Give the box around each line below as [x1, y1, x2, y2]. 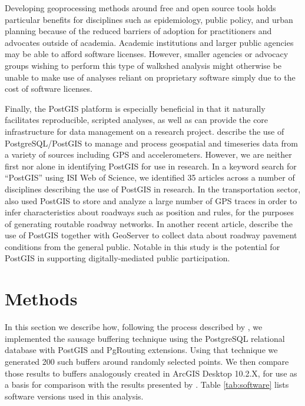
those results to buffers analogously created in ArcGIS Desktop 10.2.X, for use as [5, 367, 297, 379]
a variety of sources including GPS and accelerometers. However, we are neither [5, 148, 292, 161]
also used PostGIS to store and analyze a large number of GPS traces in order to [5, 194, 297, 207]
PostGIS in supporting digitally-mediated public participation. [5, 252, 230, 264]
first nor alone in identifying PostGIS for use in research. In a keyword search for [5, 159, 297, 172]
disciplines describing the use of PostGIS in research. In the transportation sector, [5, 182, 301, 195]
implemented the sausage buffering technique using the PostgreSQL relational [5, 332, 285, 344]
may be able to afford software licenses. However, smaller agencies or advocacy [5, 48, 289, 60]
